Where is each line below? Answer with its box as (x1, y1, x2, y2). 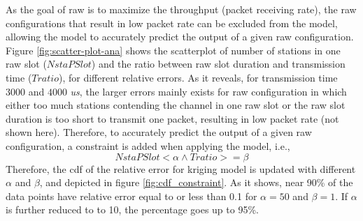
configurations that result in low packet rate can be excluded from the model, (6, 15, 338, 30)
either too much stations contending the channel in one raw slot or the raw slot (6, 98, 346, 112)
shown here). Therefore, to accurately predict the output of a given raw (6, 125, 312, 139)
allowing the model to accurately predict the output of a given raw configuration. (6, 29, 354, 44)
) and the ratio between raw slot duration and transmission (91, 56, 346, 71)
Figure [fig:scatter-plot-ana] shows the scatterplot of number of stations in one (6, 43, 341, 57)
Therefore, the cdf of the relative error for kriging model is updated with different (6, 161, 356, 176)
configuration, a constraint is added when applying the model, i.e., (6, 138, 290, 153)
